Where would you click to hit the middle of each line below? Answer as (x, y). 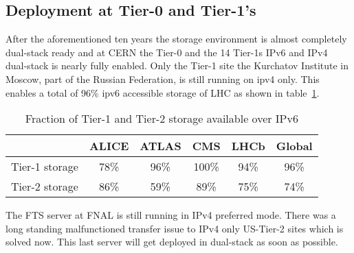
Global (294, 146)
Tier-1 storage (45, 167)
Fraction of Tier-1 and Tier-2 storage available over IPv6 (162, 119)
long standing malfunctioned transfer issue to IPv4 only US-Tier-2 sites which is (175, 228)
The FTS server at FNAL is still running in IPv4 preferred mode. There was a (171, 215)
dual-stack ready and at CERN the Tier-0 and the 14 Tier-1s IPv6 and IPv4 (167, 52)
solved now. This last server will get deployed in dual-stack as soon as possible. (172, 242)
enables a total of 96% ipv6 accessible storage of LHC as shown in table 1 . (163, 92)
